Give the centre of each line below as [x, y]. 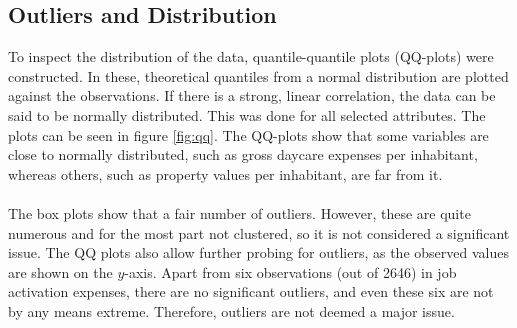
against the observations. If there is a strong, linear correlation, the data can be [252, 95]
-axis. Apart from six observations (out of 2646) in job [290, 271]
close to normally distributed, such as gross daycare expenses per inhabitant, [243, 154]
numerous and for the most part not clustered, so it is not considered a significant [259, 232]
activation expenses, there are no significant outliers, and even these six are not [251, 291]
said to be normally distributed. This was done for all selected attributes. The [247, 114]
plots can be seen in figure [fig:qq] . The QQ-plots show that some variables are [248, 134]
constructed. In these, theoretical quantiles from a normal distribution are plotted [258, 75]
